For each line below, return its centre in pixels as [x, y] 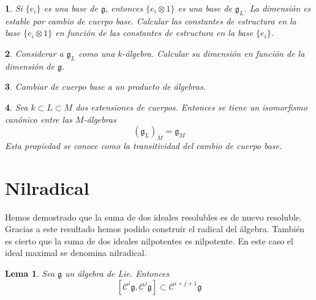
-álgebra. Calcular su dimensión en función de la [213, 53]
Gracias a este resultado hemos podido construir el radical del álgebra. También [155, 229]
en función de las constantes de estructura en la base [154, 33]
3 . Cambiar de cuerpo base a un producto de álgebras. [105, 86]
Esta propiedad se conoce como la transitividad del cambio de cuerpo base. [144, 145]
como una [97, 53]
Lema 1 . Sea [30, 273]
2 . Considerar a [34, 53]
